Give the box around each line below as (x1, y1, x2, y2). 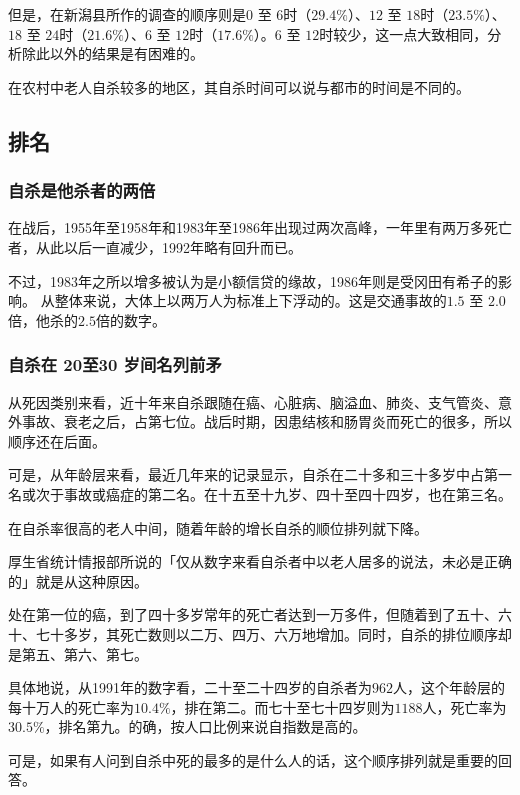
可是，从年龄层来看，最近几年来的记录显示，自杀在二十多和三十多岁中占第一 (8, 464, 512, 485)
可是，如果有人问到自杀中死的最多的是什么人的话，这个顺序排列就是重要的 (8, 749, 498, 770)
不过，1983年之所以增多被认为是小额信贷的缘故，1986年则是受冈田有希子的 (8, 270, 498, 291)
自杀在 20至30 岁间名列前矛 (8, 352, 222, 377)
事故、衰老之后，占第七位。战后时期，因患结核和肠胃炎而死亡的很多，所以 (21, 411, 512, 432)
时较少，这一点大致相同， (319, 23, 488, 44)
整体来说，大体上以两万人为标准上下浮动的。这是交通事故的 (54, 290, 447, 311)
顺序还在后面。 (8, 430, 106, 451)
